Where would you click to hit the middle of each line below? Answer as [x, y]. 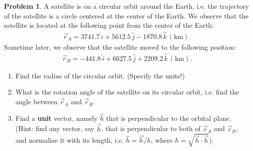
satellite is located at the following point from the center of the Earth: [109, 25]
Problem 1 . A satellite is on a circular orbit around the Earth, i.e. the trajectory [126, 6]
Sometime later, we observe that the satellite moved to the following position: [120, 47]
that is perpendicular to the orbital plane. [169, 118]
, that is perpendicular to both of [151, 128]
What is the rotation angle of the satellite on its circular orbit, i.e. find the [127, 92]
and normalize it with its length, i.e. [69, 140]
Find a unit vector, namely [56, 118]
